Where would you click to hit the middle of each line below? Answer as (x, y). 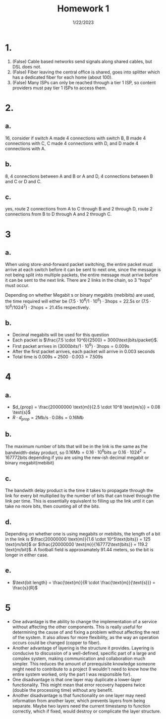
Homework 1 (83, 9)
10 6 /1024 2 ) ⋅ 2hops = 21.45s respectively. (48, 307)
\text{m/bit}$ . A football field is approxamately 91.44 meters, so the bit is (79, 549)
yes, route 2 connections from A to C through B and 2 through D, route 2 (79, 209)
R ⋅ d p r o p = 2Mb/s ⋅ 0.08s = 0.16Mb (48, 418)
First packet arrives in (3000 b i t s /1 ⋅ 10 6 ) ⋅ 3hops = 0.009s (71, 346)
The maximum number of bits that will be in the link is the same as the (76, 446)
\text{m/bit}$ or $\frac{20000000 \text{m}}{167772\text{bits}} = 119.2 (77, 544)
